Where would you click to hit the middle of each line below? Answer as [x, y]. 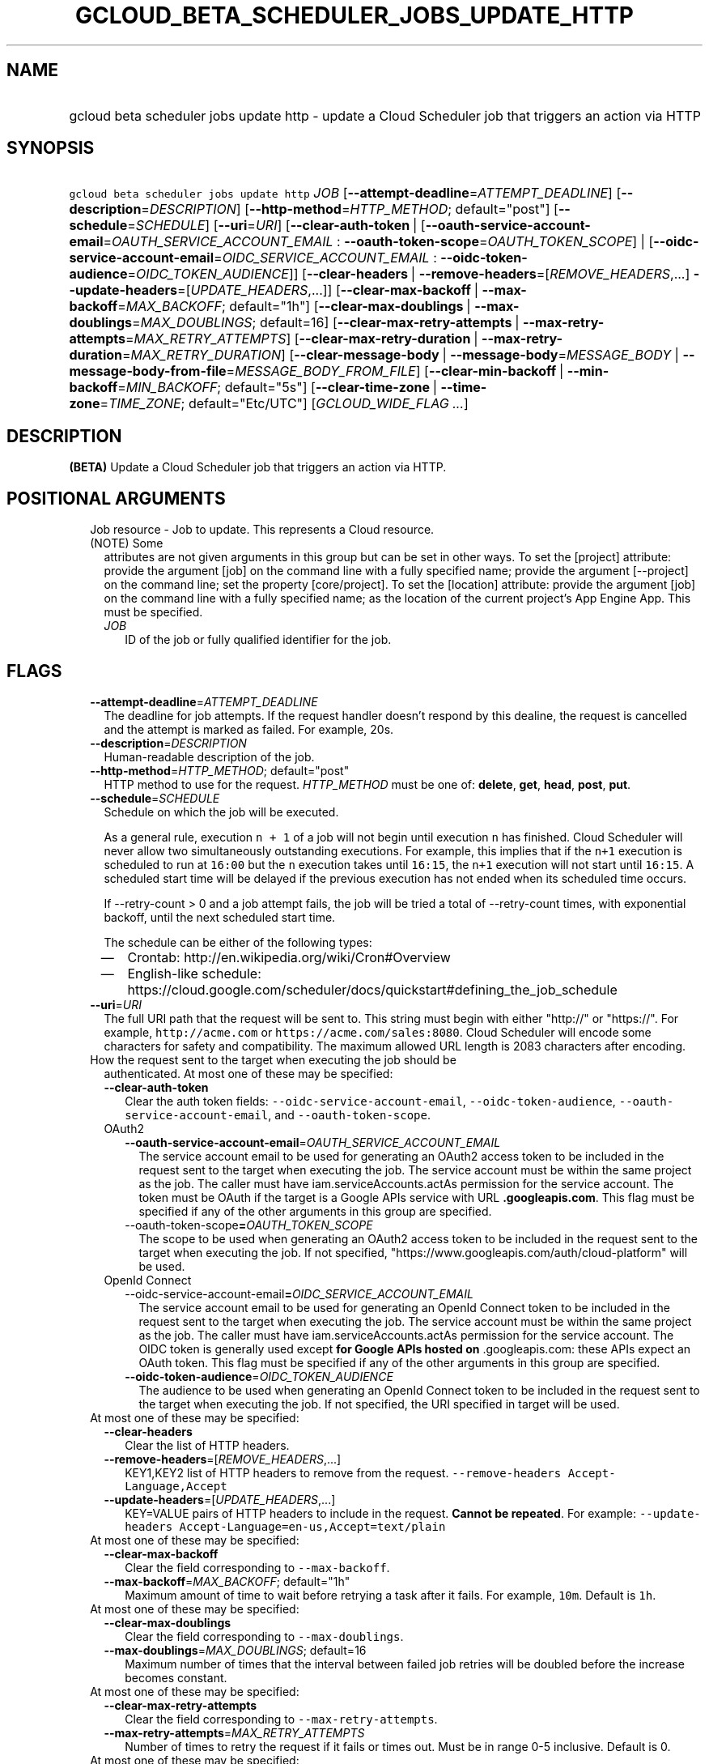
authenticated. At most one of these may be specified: [248, 1073]
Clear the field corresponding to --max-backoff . [257, 1567]
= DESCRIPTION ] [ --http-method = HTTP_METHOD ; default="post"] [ [350, 209]
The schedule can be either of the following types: [238, 942]
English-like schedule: [194, 973]
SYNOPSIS [51, 148]
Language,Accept [176, 1486]
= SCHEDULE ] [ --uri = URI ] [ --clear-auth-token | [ [276, 226]
